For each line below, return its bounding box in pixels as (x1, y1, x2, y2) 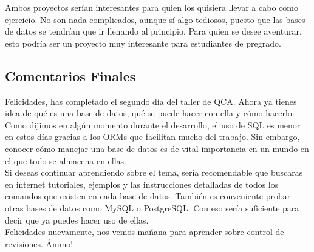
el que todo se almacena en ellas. (5, 154, 127, 167)
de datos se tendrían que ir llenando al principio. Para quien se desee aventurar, (5, 25, 302, 38)
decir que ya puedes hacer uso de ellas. (5, 213, 149, 226)
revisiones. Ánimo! (5, 237, 73, 250)
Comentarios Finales (5, 66, 136, 85)
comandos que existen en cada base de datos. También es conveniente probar (5, 190, 291, 202)
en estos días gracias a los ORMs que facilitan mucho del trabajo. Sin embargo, (5, 130, 300, 143)
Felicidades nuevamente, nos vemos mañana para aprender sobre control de (5, 225, 284, 238)
